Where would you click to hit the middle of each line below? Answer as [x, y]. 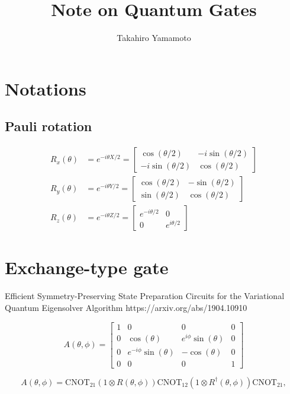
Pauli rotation [49, 126]
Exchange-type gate [87, 267]
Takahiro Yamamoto [154, 38]
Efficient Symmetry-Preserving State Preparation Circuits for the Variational [145, 296]
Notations [46, 88]
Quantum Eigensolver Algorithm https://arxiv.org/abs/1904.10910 [126, 307]
